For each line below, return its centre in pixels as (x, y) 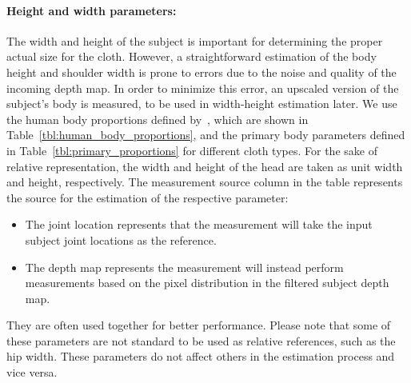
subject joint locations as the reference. (121, 239)
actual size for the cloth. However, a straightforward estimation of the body (192, 56)
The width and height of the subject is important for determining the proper (195, 40)
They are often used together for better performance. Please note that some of (199, 325)
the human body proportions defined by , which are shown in (158, 119)
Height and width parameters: (92, 10)
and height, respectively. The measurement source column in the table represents (205, 182)
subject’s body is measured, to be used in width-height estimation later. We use (202, 104)
